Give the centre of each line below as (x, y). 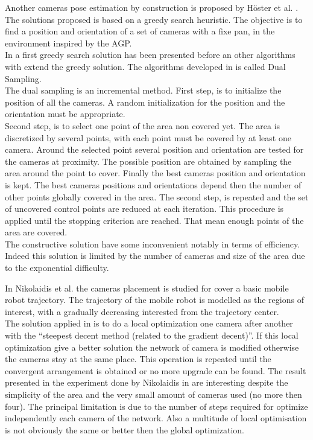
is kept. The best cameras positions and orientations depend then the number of (153, 184)
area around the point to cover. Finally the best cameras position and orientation (155, 173)
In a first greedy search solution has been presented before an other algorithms (150, 55)
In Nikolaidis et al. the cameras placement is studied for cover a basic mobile (147, 288)
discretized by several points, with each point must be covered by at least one (148, 137)
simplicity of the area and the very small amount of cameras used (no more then (153, 394)
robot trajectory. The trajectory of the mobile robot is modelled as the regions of (154, 300)
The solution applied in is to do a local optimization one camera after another (149, 323)
